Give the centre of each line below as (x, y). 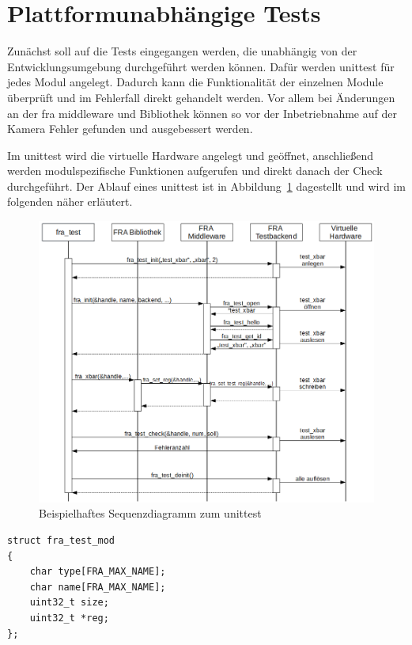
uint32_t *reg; (69, 618)
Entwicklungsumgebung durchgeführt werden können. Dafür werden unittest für (201, 66)
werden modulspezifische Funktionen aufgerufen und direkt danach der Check (195, 171)
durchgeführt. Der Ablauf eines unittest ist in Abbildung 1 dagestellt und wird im (206, 186)
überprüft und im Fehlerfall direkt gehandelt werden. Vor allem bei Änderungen (201, 97)
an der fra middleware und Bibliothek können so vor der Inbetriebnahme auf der (202, 113)
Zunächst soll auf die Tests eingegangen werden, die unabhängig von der (182, 51)
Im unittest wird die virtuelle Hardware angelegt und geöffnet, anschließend (191, 155)
